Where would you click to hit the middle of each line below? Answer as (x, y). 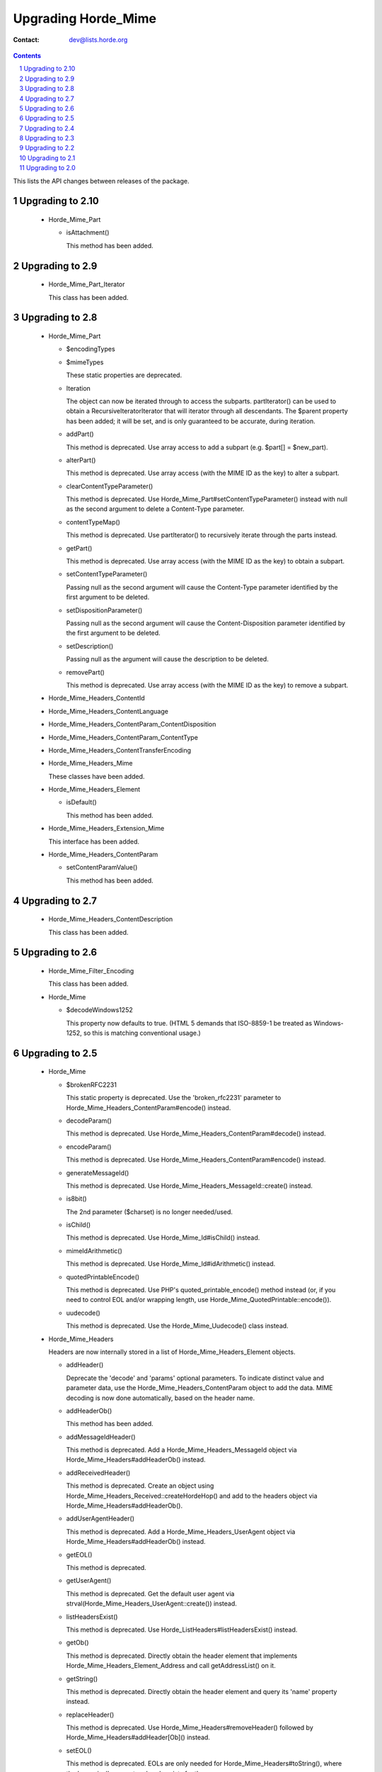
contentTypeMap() (93, 522)
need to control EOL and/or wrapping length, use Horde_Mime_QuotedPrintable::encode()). (199, 1300)
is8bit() (77, 1199)
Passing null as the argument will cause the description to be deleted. (167, 659)
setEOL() (79, 1750)
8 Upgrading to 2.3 (47, 138)
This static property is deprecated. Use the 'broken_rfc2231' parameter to (174, 1098)
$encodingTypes (91, 349)
